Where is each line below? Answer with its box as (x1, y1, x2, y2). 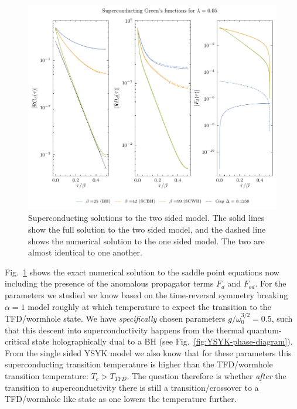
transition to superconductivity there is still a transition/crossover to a (5, 381, 259, 393)
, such (271, 312, 293, 324)
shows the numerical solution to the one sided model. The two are (28, 234, 265, 247)
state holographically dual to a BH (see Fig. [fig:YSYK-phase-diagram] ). (32, 335, 293, 347)
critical (5, 335, 30, 347)
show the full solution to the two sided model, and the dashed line (28, 223, 266, 236)
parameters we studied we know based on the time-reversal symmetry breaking (5, 289, 288, 301)
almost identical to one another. (28, 246, 142, 258)
